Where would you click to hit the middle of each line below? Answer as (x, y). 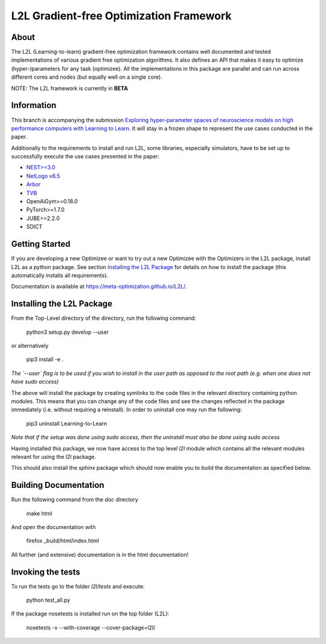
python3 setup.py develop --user (68, 332)
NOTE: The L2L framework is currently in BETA (69, 88)
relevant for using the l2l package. (54, 457)
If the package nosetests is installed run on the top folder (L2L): (90, 614)
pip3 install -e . (45, 359)
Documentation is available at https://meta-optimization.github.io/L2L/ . (99, 287)
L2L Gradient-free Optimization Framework (121, 16)
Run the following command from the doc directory (75, 499)
